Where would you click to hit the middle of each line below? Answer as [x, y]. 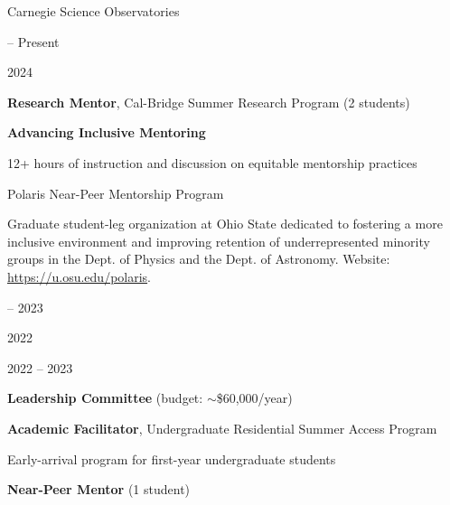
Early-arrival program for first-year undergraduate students [172, 458]
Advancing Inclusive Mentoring [107, 132]
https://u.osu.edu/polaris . [79, 276]
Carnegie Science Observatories [94, 11]
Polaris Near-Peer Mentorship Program [116, 193]
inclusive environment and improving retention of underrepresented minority [219, 241]
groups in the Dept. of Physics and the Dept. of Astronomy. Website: [199, 259]
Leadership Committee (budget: [105, 398]
